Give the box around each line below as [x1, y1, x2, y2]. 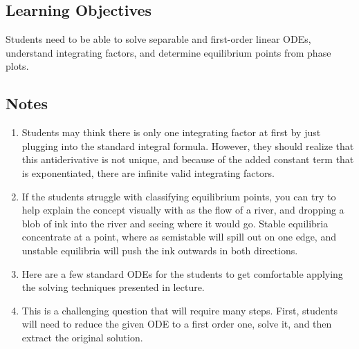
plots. [6, 59, 29, 73]
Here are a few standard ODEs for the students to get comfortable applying [21, 266, 343, 281]
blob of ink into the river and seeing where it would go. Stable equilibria [21, 216, 329, 230]
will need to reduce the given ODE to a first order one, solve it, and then [21, 317, 332, 331]
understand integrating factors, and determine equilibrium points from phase [6, 45, 331, 59]
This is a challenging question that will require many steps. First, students [21, 303, 338, 317]
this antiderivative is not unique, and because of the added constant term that [21, 152, 354, 167]
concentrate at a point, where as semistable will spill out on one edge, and [21, 229, 336, 244]
